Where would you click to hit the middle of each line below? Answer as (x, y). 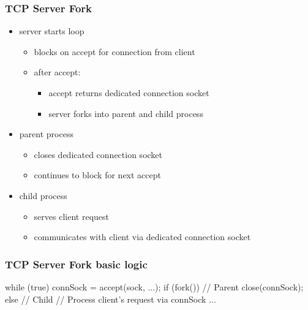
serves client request (71, 216)
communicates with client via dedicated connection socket (142, 237)
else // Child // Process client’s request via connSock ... (111, 299)
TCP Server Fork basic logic (76, 264)
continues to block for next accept (97, 175)
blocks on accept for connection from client (115, 51)
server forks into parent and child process (126, 113)
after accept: (57, 72)
